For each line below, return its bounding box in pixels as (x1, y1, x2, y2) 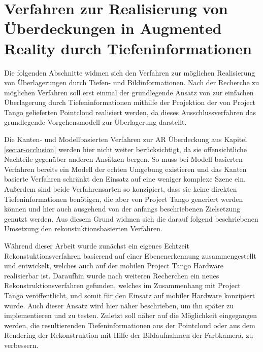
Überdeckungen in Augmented (4, 18, 222, 39)
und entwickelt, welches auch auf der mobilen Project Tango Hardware (4, 260, 224, 271)
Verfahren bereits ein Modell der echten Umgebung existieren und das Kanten (4, 163, 247, 174)
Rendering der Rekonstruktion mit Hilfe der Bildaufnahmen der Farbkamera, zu (4, 330, 253, 340)
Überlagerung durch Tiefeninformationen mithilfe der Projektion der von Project (4, 97, 256, 108)
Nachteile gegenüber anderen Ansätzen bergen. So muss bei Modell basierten (4, 154, 243, 164)
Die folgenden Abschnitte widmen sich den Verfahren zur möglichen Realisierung (4, 67, 255, 78)
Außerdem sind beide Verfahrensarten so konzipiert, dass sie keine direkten (4, 184, 237, 194)
